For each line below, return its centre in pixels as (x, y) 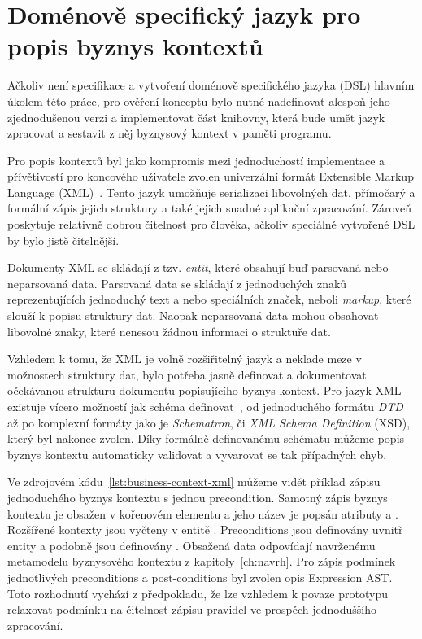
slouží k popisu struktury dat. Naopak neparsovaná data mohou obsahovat (193, 315)
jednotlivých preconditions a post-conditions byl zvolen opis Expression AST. (200, 577)
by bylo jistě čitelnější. (63, 240)
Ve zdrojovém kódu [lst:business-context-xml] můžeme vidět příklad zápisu (194, 481)
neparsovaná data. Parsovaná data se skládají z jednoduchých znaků (177, 283)
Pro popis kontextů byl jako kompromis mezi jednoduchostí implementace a (196, 160)
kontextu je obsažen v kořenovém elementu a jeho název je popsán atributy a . (203, 513)
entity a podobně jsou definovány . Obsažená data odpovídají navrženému (191, 545)
